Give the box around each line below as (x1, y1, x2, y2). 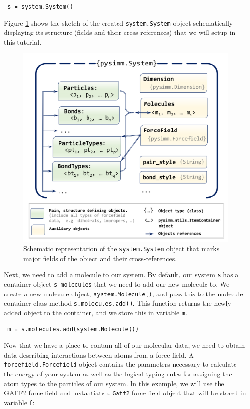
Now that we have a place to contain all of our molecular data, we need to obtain (4, 340, 245, 350)
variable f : (4, 397, 35, 407)
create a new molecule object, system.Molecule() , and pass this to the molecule (4, 288, 243, 298)
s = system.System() (7, 3, 74, 10)
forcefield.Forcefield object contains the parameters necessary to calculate (4, 359, 237, 369)
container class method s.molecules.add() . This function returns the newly (4, 298, 231, 308)
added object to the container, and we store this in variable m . (4, 307, 187, 317)
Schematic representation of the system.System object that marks (23, 244, 220, 253)
